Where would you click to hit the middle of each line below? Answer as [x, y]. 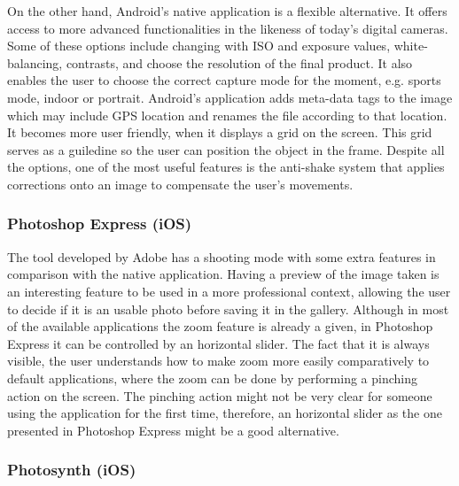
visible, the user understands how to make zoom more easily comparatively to [218, 361]
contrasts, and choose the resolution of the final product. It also [239, 62]
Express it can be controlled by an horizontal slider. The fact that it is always [218, 343]
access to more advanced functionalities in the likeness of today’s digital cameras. [228, 28]
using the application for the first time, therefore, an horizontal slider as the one [225, 413]
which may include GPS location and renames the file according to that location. [227, 115]
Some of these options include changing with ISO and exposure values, [199, 46]
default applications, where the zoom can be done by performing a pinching [213, 378]
